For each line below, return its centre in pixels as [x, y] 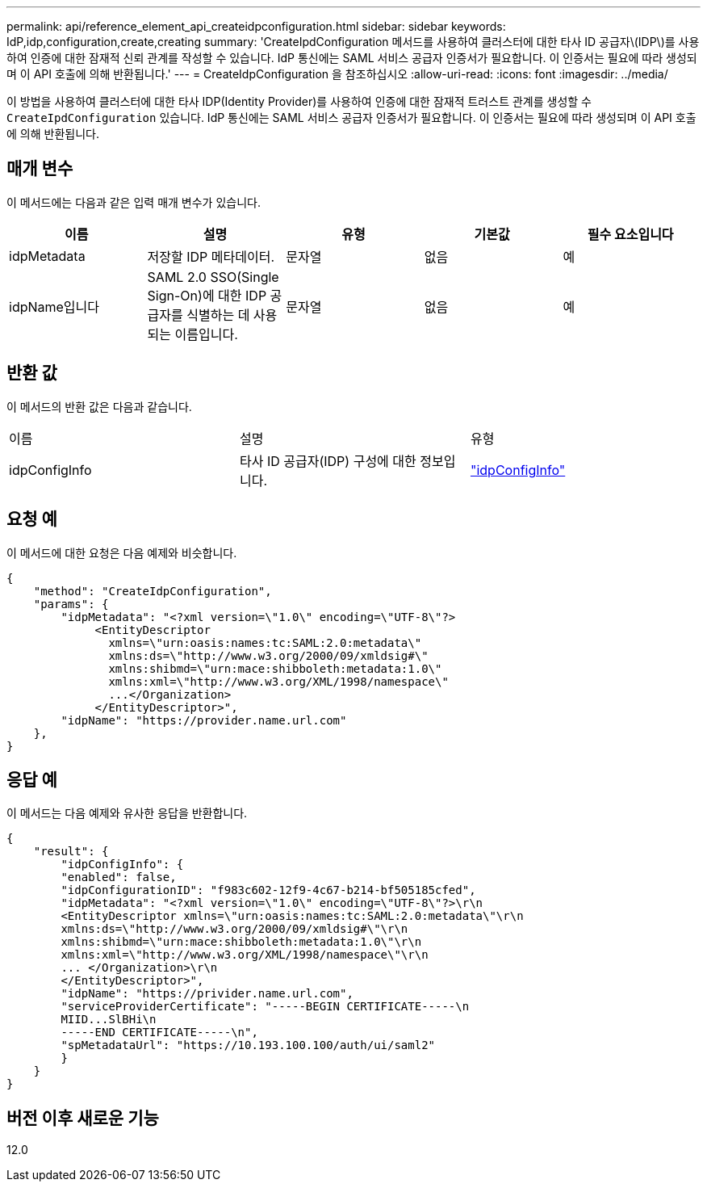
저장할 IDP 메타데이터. [211, 256]
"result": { [71, 852]
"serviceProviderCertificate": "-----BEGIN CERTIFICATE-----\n [265, 1007]
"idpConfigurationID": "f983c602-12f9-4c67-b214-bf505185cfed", [268, 890]
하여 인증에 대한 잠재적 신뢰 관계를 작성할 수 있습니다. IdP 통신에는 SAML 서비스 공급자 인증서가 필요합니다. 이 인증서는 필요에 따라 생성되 [352, 58]
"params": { [71, 604]
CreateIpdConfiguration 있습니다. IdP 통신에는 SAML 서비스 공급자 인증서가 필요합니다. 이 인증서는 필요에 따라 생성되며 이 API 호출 [351, 118]
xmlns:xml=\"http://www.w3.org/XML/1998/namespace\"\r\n [245, 955]
